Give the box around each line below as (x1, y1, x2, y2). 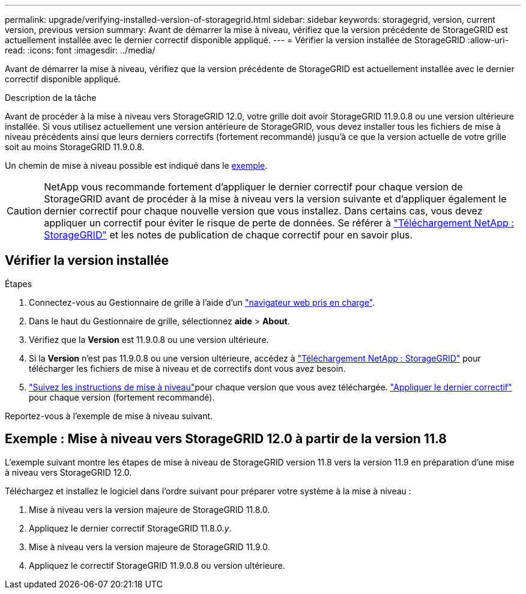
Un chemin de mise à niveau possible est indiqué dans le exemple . (5, 160, 268, 171)
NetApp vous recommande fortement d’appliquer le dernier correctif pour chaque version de (44, 181, 463, 193)
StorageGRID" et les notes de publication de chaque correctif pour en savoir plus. (44, 229, 413, 241)
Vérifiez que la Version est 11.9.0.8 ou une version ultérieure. (29, 334, 269, 345)
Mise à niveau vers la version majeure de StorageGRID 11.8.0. (29, 504, 270, 515)
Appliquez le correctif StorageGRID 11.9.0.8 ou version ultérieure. (29, 560, 285, 571)
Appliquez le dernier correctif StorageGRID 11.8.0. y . (29, 523, 232, 533)
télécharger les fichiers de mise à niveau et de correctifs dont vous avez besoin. (29, 363, 346, 374)
